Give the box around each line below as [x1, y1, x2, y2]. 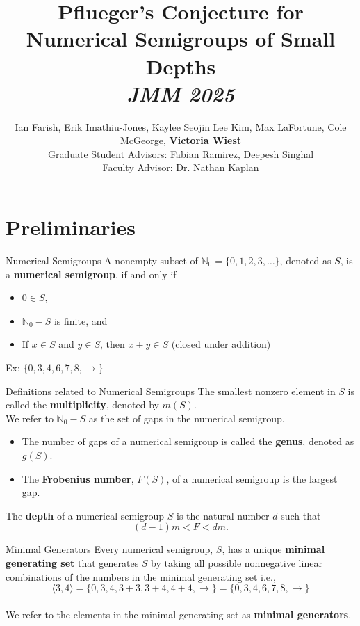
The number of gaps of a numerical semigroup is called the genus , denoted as [22, 434, 354, 449]
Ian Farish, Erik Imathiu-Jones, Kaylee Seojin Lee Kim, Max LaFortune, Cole [15, 119, 347, 134]
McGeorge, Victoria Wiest [120, 133, 242, 147]
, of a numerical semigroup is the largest [166, 471, 338, 485]
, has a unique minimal [222, 542, 325, 556]
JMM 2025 [126, 79, 235, 108]
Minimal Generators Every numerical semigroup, [6, 542, 213, 556]
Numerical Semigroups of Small [26, 24, 336, 53]
